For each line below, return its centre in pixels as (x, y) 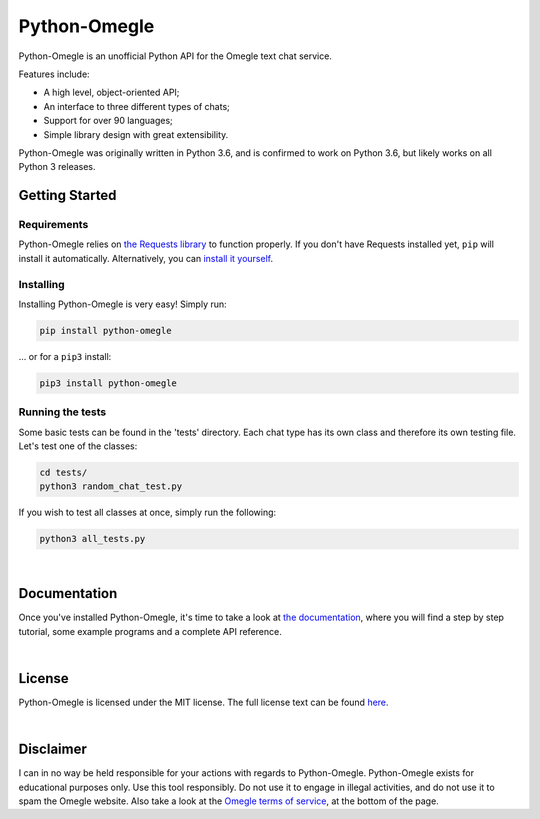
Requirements (53, 225)
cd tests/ (63, 473)
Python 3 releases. (57, 167)
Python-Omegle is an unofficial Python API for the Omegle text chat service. (175, 56)
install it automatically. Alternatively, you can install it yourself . (146, 258)
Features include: (54, 74)
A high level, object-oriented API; (111, 92)
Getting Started (67, 195)
